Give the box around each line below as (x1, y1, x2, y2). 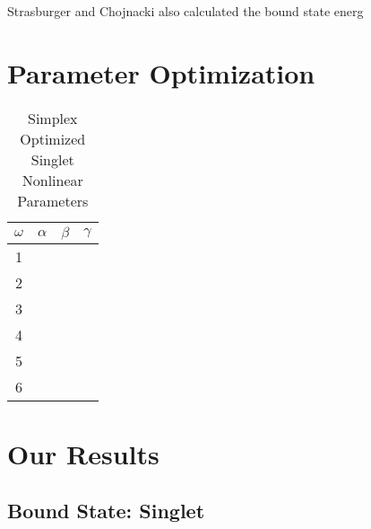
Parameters (17, 190, 89, 211)
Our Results (7, 435, 160, 472)
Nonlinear (22, 169, 83, 190)
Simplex (27, 107, 78, 128)
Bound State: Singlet (7, 497, 205, 525)
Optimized (20, 128, 86, 149)
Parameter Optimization (7, 54, 315, 91)
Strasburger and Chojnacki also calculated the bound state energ (7, 2, 364, 20)
